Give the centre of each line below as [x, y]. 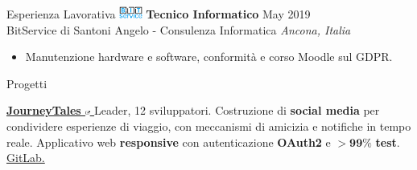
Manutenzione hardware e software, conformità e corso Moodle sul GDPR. [209, 57]
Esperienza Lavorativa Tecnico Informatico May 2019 [159, 14]
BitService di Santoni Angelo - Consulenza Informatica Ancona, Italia [179, 29]
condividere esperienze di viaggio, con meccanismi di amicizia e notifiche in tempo [209, 125]
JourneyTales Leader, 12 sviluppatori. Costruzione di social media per [193, 110]
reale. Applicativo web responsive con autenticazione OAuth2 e [169, 142]
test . [388, 142]
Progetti [27, 83]
